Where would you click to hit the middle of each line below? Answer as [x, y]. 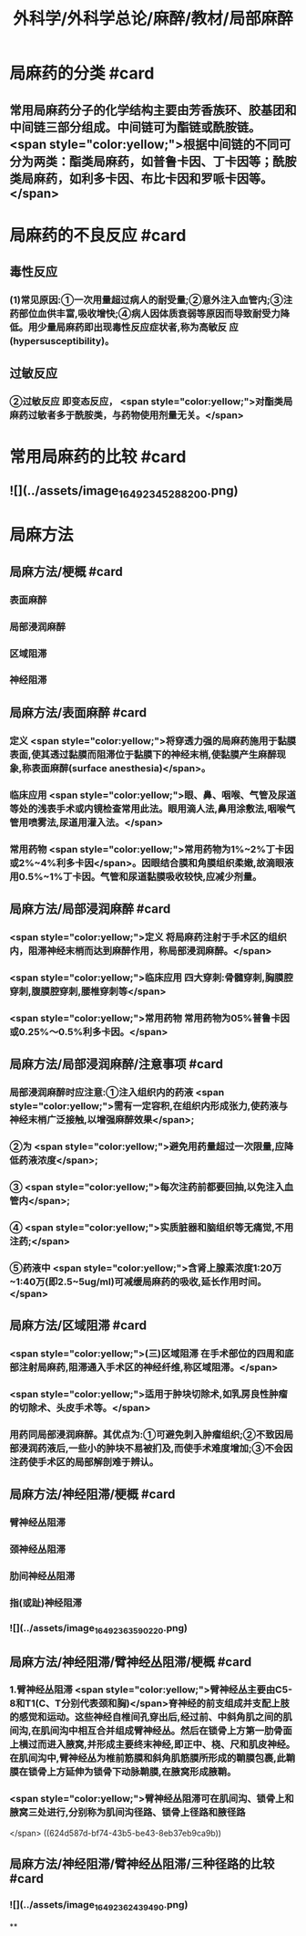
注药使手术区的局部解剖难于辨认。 [84, 1461]
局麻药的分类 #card [82, 73]
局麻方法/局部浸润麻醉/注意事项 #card [116, 1064]
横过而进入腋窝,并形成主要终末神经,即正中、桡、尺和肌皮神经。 [157, 1744]
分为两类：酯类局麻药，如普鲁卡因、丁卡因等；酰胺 [153, 161]
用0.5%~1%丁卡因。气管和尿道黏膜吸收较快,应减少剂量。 [136, 876]
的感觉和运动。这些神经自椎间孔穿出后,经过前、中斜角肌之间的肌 [151, 1717]
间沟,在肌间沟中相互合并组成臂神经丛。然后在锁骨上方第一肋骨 [146, 1731]
